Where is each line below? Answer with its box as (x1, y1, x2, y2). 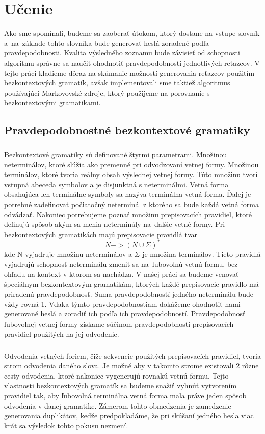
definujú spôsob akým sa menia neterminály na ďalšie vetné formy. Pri (4, 219, 225, 229)
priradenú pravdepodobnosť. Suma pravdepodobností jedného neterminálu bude (4, 288, 253, 299)
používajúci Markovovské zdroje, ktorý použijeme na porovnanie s (4, 87, 210, 98)
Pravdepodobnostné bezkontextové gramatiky (4, 122, 250, 138)
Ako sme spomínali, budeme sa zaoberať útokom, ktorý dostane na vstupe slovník (4, 27, 260, 38)
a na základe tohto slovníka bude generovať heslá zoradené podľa (4, 37, 209, 48)
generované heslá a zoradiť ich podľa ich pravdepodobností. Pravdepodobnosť (4, 308, 246, 319)
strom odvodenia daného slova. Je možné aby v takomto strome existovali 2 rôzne (4, 360, 259, 371)
